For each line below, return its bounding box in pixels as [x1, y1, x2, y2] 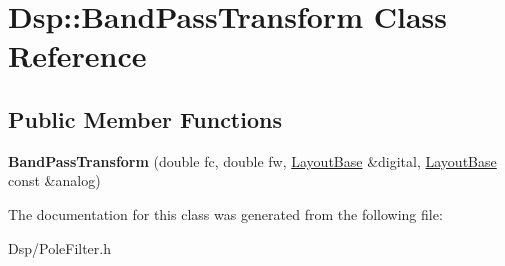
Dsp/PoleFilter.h [8, 237, 111, 258]
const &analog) [8, 170, 101, 191]
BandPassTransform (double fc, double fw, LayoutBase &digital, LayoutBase [8, 150, 497, 171]
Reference [8, 35, 147, 76]
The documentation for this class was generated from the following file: [8, 203, 443, 224]
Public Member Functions [8, 103, 282, 134]
